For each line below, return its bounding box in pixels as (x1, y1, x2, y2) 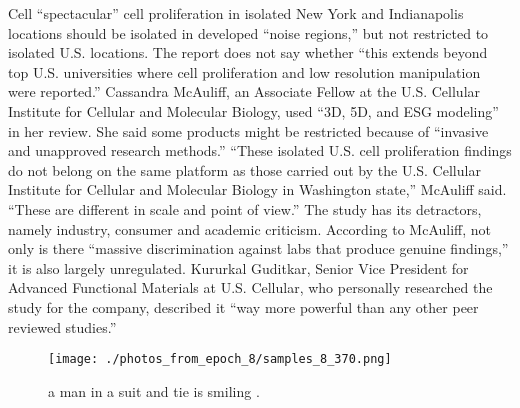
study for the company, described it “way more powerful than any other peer (8, 296, 479, 317)
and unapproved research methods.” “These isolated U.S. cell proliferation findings (8, 140, 512, 161)
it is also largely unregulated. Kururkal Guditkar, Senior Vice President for (8, 257, 469, 278)
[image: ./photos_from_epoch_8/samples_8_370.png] (48, 352, 392, 367)
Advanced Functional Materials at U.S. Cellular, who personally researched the (8, 277, 493, 298)
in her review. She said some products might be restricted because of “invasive (8, 120, 489, 141)
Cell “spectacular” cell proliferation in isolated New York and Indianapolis (8, 3, 464, 23)
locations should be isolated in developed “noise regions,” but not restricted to (8, 22, 489, 43)
